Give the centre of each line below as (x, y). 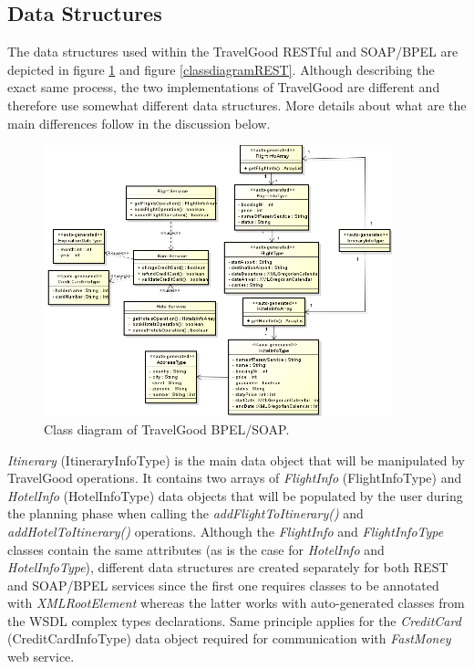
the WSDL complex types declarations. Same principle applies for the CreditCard (234, 620)
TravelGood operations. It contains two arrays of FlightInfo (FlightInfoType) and (235, 478)
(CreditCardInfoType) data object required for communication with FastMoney (229, 638)
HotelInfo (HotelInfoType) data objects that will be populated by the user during (235, 495)
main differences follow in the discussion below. (139, 123)
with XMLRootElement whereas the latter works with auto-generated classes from (236, 603)
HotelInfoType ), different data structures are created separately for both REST (228, 567)
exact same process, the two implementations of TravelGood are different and (224, 87)
